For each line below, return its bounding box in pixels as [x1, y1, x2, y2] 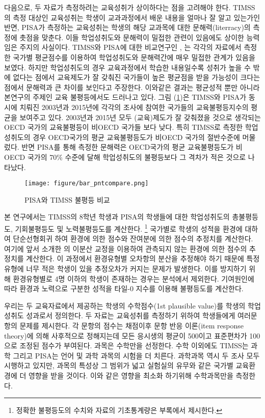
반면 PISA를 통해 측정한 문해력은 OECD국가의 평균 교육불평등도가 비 [21, 142, 243, 152]
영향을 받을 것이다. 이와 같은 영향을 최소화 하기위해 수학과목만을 [28, 370, 233, 380]
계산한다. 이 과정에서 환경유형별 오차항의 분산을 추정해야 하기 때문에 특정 [26, 253, 260, 264]
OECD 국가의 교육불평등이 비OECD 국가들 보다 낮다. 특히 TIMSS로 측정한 [4, 122, 243, 132]
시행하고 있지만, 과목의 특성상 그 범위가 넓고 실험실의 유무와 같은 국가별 [4, 360, 233, 371]
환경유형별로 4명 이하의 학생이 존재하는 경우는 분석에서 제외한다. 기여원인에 [13, 273, 254, 284]
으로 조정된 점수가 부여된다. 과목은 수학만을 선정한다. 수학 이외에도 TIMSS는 [4, 340, 249, 351]
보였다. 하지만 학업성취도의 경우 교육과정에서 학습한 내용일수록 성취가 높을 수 [4, 62, 251, 72]
